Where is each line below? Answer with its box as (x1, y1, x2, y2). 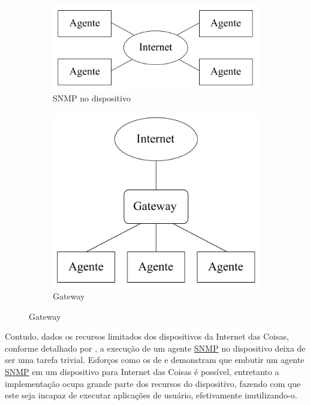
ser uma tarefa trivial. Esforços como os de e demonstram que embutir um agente (5, 353, 305, 366)
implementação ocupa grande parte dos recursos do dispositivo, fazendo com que (5, 377, 301, 389)
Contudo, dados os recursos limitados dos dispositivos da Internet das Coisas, (5, 330, 289, 343)
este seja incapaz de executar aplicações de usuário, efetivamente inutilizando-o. (5, 389, 297, 401)
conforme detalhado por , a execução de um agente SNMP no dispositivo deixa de (5, 341, 306, 354)
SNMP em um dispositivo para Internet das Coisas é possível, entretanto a (5, 365, 279, 377)
